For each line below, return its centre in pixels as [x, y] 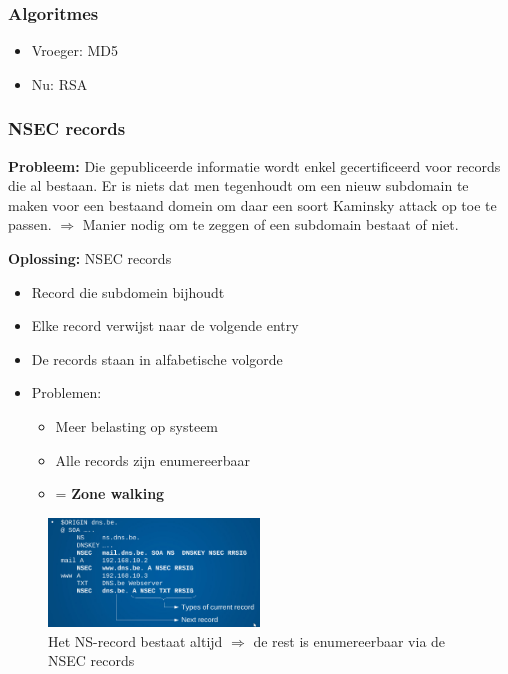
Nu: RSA [59, 83]
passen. [30, 224]
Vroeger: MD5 [75, 50]
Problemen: [66, 392]
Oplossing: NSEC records [90, 258]
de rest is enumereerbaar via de [349, 640]
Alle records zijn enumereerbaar [152, 459]
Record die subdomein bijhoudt [128, 291]
